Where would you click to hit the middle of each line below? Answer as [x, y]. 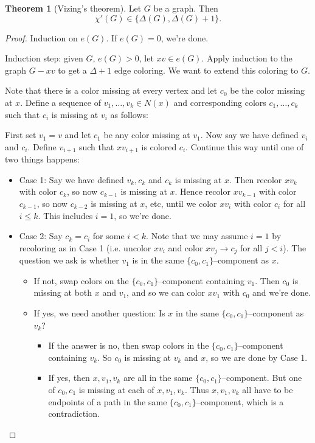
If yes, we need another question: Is [99, 313]
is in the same [158, 260]
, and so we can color [166, 292]
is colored [159, 146]
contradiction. [74, 413]
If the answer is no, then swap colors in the [129, 345]
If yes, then [69, 378]
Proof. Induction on [41, 37]
